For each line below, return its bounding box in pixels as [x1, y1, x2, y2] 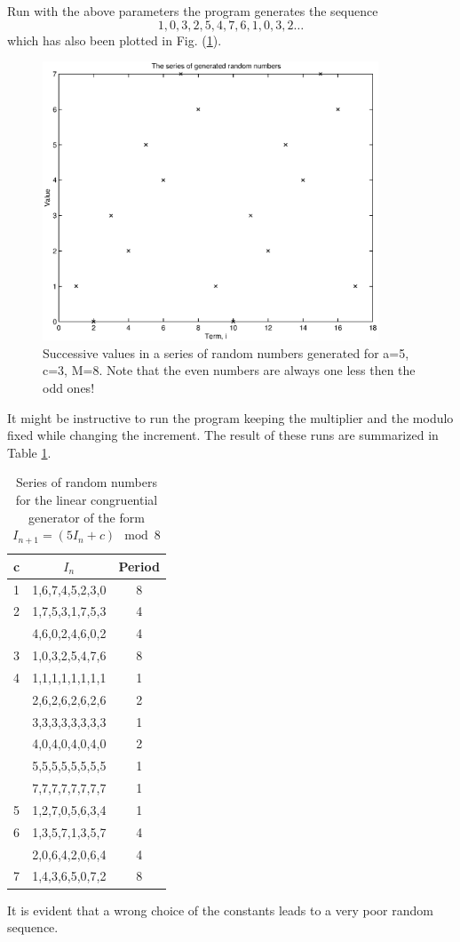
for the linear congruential [15, 491, 158, 509]
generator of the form [28, 507, 145, 526]
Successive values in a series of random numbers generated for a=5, [43, 343, 409, 362]
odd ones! [43, 379, 95, 397]
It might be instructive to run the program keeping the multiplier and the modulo [7, 408, 454, 427]
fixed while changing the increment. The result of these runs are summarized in [7, 426, 439, 444]
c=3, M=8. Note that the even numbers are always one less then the [43, 361, 416, 379]
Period [118, 556, 160, 575]
